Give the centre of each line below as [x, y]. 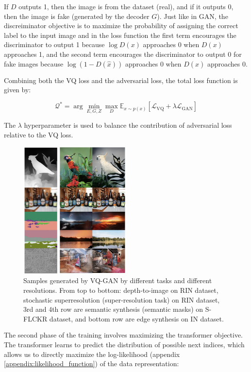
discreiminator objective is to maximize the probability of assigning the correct [121, 25]
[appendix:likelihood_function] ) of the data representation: [92, 364]
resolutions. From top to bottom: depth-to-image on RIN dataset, [121, 290]
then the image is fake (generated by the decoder [77, 16]
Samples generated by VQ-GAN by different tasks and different [118, 280]
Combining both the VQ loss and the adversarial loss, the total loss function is [121, 80]
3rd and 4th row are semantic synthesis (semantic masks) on [113, 309]
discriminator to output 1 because [54, 44]
